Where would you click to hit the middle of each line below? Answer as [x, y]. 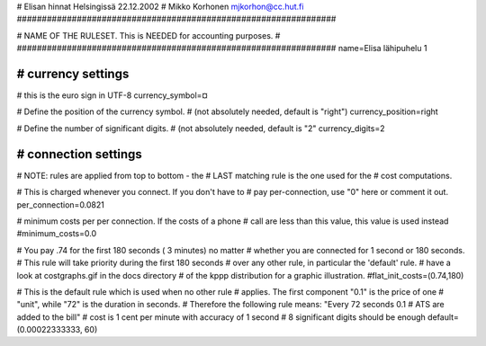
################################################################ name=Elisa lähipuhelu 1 [222, 49]
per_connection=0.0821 [61, 204]
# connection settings [80, 154]
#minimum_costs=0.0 [57, 234]
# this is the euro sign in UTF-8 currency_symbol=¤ [112, 95]
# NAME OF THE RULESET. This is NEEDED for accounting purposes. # [148, 35]
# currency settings [73, 73]
